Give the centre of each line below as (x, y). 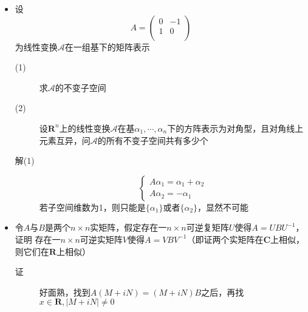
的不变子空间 (80, 87)
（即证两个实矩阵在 (225, 239)
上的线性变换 (85, 128)
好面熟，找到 (65, 292)
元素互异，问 (65, 140)
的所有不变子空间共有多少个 (153, 140)
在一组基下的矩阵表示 (107, 46)
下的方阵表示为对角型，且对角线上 (235, 128)
